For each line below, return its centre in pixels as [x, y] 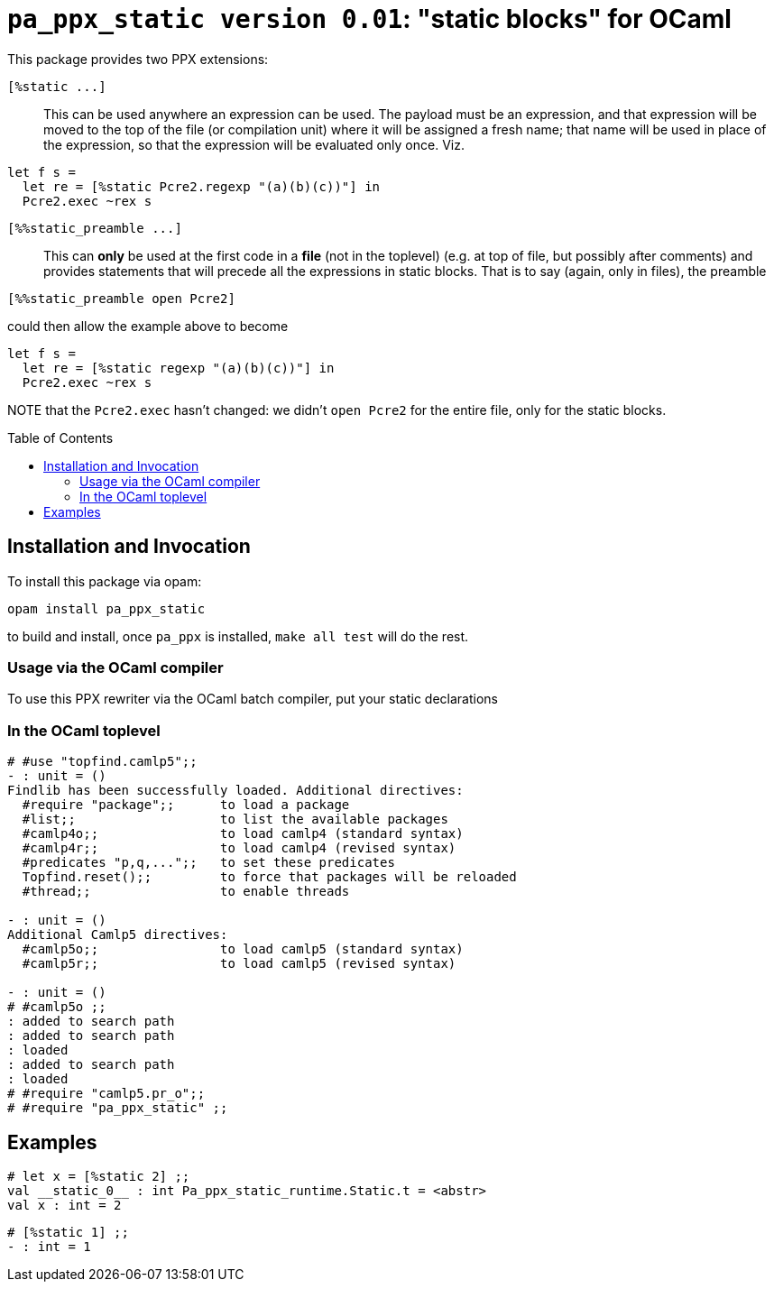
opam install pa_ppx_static [106, 608]
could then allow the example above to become [148, 326]
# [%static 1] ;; [68, 1232]
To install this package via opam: [105, 581]
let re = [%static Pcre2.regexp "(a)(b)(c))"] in [201, 186]
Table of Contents [60, 437]
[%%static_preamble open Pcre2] [121, 298]
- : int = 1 [49, 1246]
